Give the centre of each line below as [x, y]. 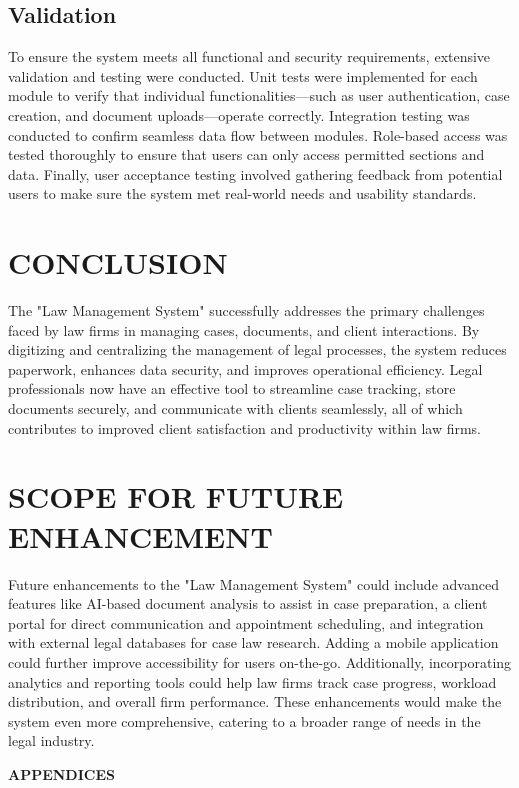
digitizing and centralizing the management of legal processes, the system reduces [257, 349]
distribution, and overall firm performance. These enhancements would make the [255, 701]
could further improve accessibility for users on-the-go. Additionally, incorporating [260, 661]
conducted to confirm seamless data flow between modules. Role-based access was [258, 134]
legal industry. [51, 740]
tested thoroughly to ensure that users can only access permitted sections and [246, 154]
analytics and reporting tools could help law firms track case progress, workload [252, 681]
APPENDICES [61, 773]
